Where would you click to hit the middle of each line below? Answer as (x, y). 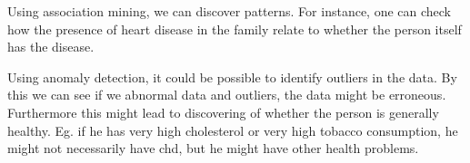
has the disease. (51, 47)
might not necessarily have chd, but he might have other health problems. (213, 148)
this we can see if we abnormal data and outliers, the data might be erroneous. (227, 95)
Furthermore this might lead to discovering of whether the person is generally (223, 112)
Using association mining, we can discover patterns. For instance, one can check (230, 11)
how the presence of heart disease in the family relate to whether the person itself (235, 29)
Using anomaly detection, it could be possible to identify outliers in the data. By (232, 77)
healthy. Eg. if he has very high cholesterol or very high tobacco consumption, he (233, 130)
